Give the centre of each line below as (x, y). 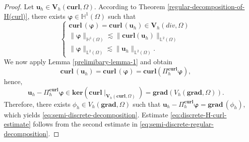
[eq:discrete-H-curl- (198, 114)
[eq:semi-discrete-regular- (177, 124)
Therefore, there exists (37, 104)
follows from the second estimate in (85, 124)
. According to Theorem (130, 6)
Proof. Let (19, 6)
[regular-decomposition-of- (206, 6)
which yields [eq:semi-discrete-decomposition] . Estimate (86, 114)
